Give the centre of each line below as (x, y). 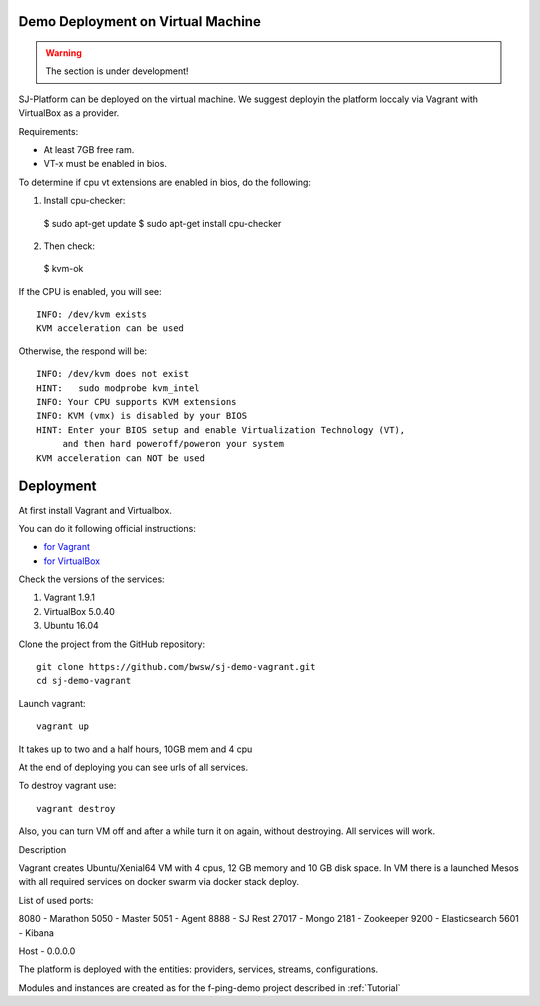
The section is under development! (117, 71)
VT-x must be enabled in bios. (105, 164)
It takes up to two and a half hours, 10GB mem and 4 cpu (135, 749)
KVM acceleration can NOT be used (120, 458)
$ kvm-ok (63, 269)
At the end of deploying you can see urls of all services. (133, 767)
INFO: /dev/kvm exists (92, 314)
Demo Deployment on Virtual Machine (140, 21)
